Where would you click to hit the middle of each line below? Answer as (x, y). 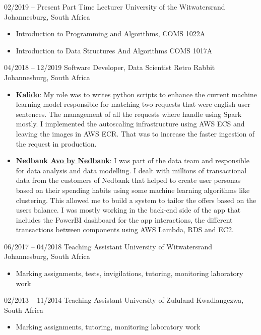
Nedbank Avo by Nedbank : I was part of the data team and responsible (133, 160)
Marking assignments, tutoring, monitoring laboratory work (108, 327)
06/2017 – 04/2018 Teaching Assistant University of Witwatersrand (108, 246)
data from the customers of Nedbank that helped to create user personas (128, 180)
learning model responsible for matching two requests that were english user (133, 104)
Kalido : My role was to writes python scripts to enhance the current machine (136, 94)
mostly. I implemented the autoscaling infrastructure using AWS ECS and (130, 124)
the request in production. (56, 143)
